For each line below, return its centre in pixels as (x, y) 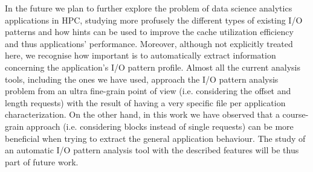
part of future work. (42, 161)
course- (295, 114)
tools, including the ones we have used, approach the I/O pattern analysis (142, 79)
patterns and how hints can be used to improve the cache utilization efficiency (149, 32)
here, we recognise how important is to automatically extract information (140, 55)
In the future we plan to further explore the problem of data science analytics (149, 8)
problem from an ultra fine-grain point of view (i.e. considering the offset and (148, 91)
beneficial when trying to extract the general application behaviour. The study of (155, 138)
